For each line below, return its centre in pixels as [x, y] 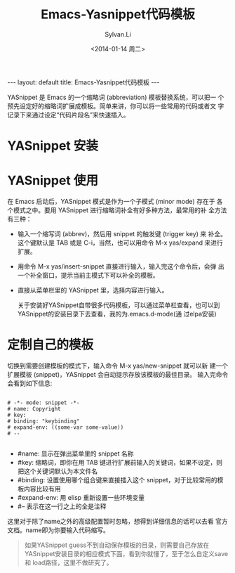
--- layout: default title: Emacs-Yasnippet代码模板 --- [83, 82]
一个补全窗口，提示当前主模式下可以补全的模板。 [88, 276]
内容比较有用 [42, 489]
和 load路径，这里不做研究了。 [69, 562]
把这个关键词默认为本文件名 [58, 471]
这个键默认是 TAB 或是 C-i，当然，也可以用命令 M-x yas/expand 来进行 [120, 243]
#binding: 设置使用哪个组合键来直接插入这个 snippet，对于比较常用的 [117, 480]
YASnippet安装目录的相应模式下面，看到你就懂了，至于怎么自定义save [126, 554]
